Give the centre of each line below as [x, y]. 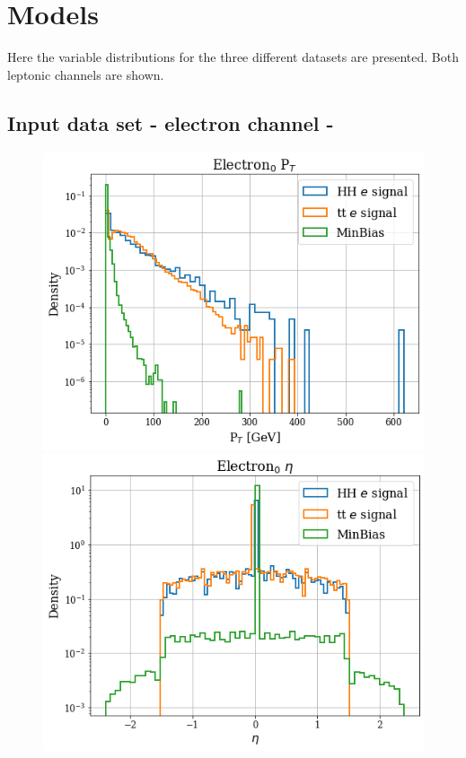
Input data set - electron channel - [171, 122]
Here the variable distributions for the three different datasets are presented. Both [233, 57]
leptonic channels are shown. [86, 74]
